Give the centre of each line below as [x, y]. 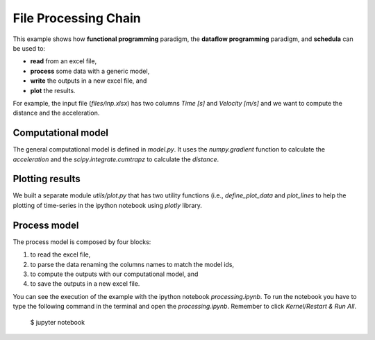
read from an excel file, [64, 61]
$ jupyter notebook [58, 322]
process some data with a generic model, [90, 71]
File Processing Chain [77, 18]
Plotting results [47, 179]
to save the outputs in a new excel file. [85, 284]
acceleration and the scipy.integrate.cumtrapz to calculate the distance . [116, 159]
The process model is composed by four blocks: [82, 242]
